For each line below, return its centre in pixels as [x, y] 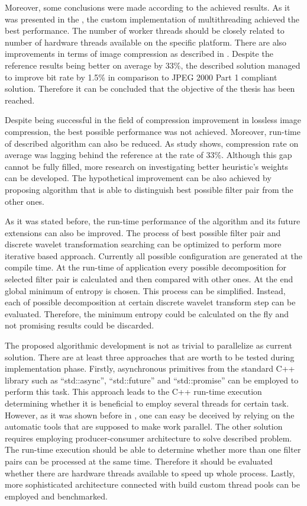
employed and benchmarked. [56, 496]
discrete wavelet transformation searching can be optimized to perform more [143, 244]
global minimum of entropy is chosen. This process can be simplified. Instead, [145, 290]
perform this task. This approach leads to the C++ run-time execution [133, 391]
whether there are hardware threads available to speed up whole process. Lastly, [150, 473]
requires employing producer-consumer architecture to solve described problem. [148, 438]
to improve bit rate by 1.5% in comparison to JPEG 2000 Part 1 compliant [141, 77]
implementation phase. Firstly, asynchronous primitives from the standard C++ [150, 368]
